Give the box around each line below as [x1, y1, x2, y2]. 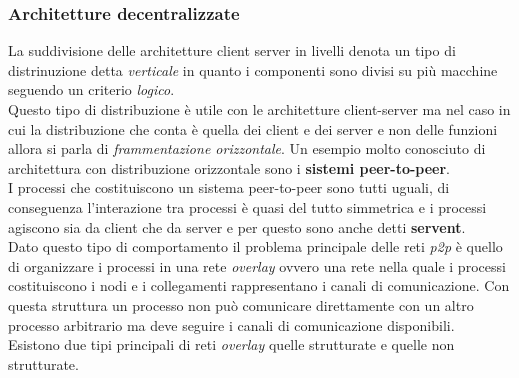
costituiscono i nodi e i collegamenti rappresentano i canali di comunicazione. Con [8, 275, 510, 296]
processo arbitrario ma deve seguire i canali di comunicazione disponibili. [8, 314, 455, 335]
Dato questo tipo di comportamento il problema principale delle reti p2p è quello [8, 236, 503, 257]
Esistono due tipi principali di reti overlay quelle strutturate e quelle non [8, 334, 455, 355]
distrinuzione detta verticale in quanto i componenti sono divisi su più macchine [8, 59, 498, 80]
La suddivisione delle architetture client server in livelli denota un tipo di [8, 40, 456, 61]
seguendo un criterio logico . [8, 79, 175, 100]
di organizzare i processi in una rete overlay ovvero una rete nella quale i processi [8, 255, 506, 276]
